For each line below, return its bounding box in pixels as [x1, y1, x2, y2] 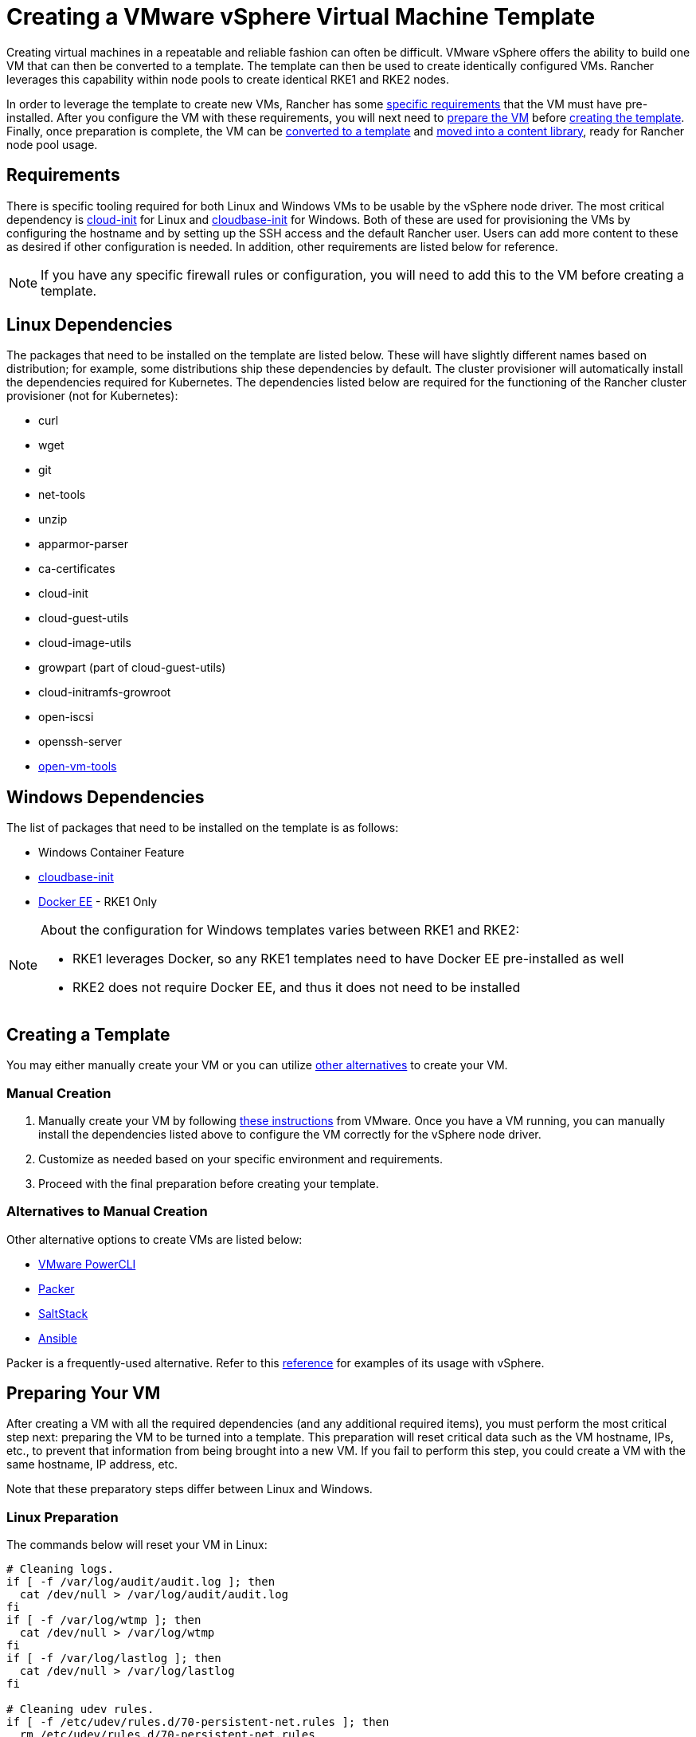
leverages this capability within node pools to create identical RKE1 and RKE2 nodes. [6, 72, 449, 86]
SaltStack [38, 1306, 88, 1320]
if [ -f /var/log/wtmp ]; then [6, 1613, 201, 1627]
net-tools [38, 488, 86, 502]
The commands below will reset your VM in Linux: [6, 1538, 268, 1552]
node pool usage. [6, 137, 98, 151]
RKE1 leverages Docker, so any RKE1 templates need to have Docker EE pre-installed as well [72, 951, 624, 967]
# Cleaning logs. [6, 1563, 114, 1576]
